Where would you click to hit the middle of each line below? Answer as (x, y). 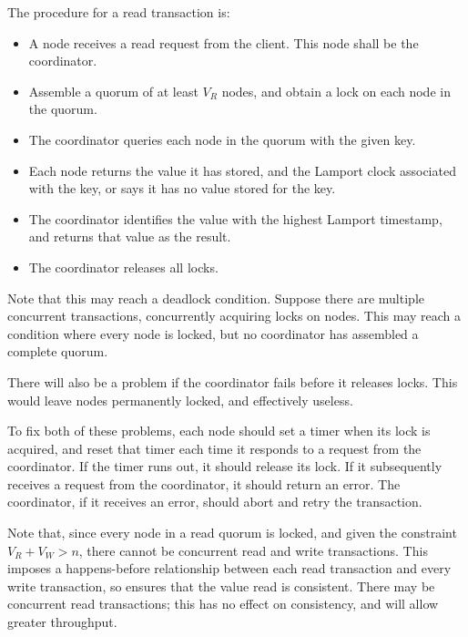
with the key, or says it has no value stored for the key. (182, 188)
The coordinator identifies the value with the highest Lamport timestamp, (235, 218)
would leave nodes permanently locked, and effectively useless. (180, 400)
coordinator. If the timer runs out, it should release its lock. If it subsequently (225, 466)
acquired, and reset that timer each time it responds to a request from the (214, 448)
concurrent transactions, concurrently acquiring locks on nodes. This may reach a (234, 316)
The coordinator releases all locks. (123, 267)
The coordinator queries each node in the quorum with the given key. (222, 139)
